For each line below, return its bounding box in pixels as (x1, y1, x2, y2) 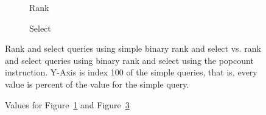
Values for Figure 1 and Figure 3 (5, 98, 130, 111)
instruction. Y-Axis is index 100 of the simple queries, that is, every (5, 66, 257, 78)
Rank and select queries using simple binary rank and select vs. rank (5, 42, 261, 55)
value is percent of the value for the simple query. (5, 77, 189, 90)
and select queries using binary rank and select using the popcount (5, 54, 254, 66)
